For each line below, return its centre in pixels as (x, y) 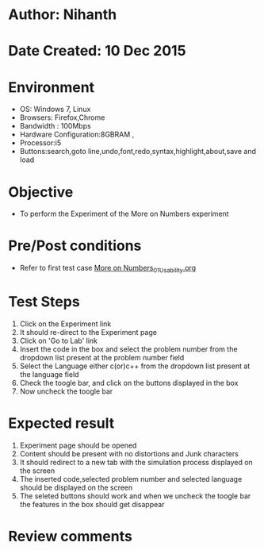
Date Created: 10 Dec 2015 (97, 51)
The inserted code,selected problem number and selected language (131, 479)
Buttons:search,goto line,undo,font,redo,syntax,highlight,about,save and (138, 152)
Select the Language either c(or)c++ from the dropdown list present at (135, 366)
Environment (52, 87)
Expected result (61, 423)
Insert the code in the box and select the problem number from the (128, 349)
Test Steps (44, 302)
